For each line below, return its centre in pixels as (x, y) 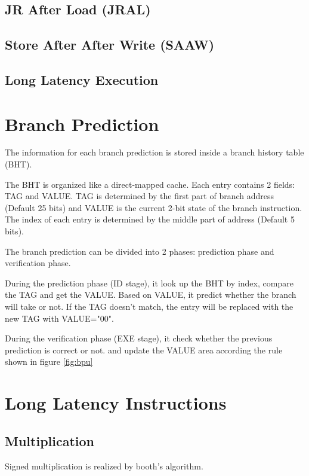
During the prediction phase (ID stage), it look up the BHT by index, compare (149, 283)
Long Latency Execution (82, 79)
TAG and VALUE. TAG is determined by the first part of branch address (140, 196)
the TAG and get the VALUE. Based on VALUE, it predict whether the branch (151, 295)
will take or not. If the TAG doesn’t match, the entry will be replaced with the (149, 306)
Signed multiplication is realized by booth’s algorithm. (104, 466)
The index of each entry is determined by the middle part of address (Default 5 (150, 219)
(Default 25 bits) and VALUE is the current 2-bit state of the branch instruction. (154, 207)
